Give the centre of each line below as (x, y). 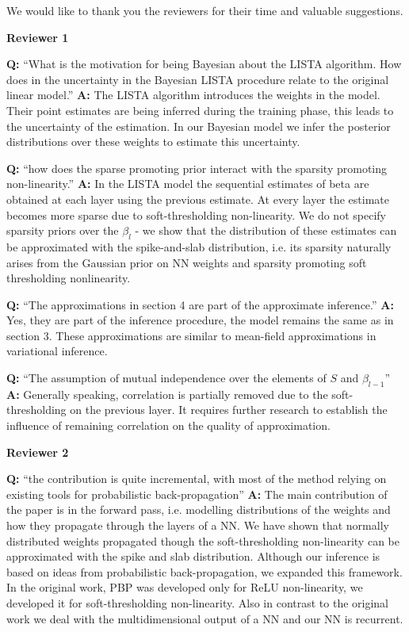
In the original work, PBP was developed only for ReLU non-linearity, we (185, 587)
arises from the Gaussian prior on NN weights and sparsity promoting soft (187, 262)
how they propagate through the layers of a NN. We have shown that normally (198, 525)
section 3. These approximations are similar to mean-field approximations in (191, 335)
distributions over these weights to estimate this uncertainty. (153, 142)
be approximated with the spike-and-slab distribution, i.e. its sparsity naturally (199, 246)
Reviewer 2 (38, 452)
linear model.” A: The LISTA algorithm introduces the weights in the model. (193, 95)
